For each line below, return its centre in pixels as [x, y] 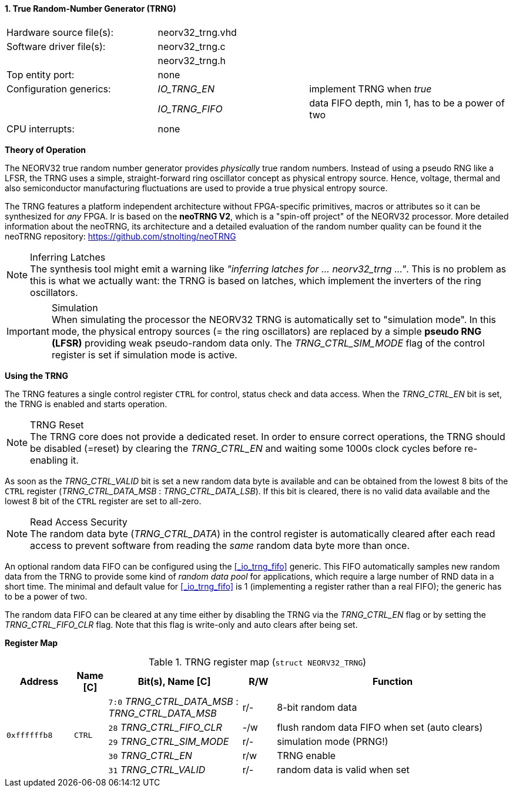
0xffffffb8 [30, 736]
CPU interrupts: [41, 129]
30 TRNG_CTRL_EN [150, 755]
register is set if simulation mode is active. [144, 355]
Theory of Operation [45, 149]
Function [393, 681]
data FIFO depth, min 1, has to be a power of [407, 103]
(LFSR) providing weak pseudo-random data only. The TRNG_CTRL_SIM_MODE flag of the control [268, 343]
